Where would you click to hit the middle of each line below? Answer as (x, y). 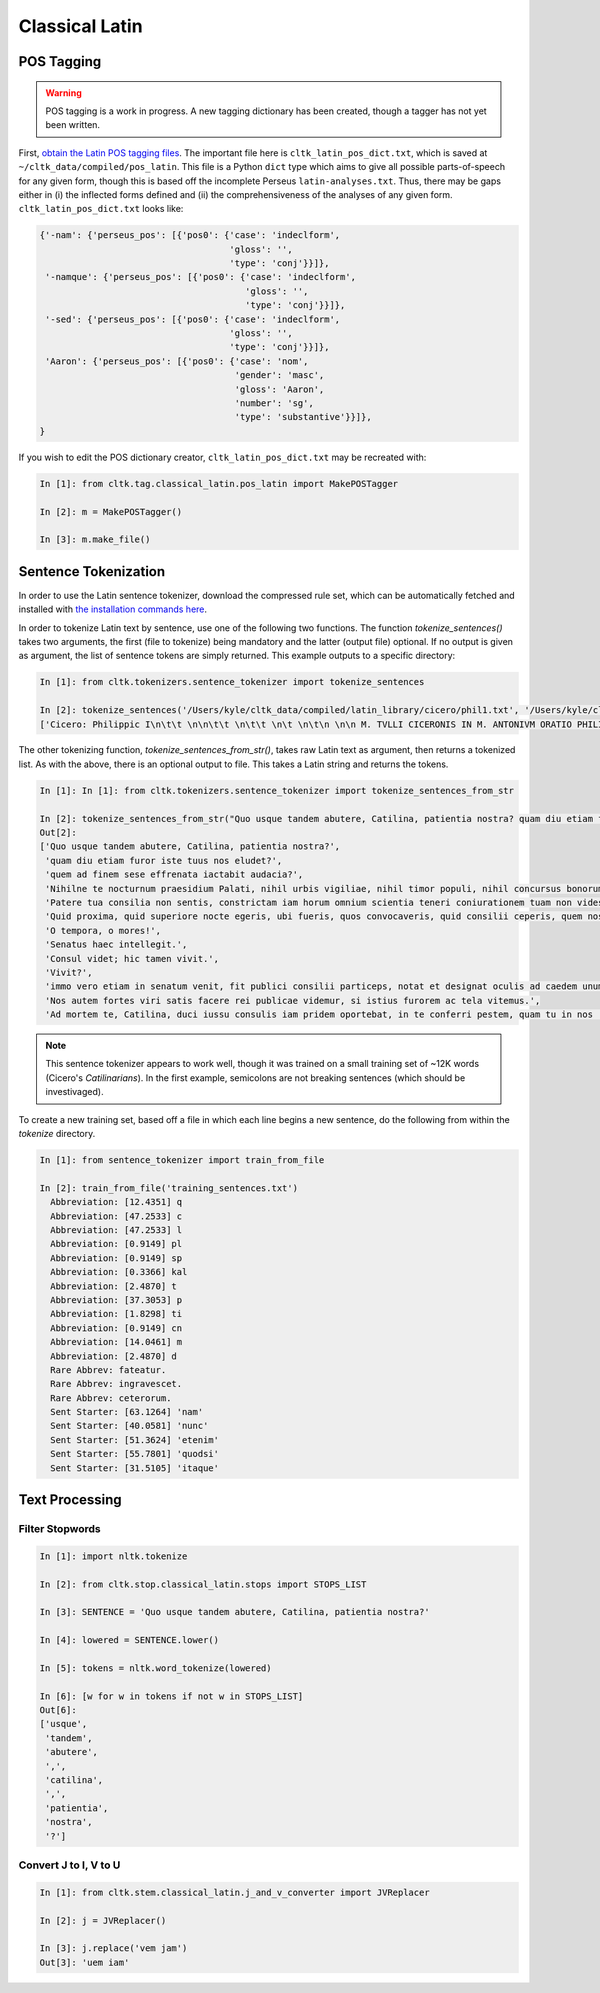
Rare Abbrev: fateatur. (108, 1369)
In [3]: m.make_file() (95, 539)
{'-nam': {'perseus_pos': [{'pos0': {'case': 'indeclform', (190, 235)
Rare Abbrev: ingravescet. (116, 1384)
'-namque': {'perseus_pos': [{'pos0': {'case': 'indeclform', (201, 277)
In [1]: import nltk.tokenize (113, 1556)
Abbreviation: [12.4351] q (116, 1202)
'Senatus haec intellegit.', (116, 944)
